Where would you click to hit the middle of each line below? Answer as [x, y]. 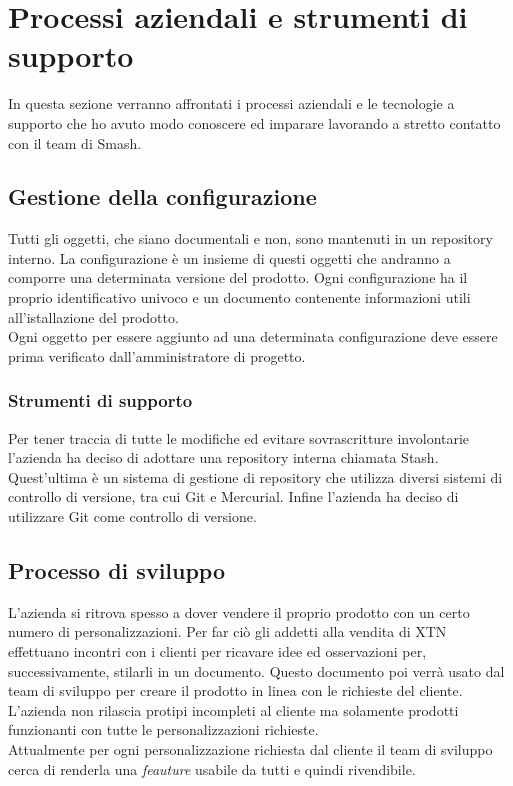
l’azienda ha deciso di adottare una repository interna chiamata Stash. [223, 457]
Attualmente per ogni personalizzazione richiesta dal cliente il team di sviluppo [250, 749]
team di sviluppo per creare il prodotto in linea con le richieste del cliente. [235, 690]
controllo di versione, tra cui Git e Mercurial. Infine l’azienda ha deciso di [233, 496]
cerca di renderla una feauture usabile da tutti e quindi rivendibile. [212, 768]
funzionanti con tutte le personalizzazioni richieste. [163, 729]
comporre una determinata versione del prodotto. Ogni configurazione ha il [238, 277]
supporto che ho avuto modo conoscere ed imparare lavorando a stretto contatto [254, 122]
